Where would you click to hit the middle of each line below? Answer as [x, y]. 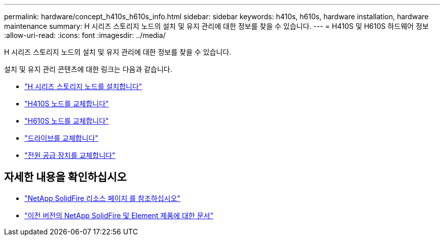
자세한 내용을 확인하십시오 [65, 177]
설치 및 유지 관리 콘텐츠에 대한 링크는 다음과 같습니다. [88, 69]
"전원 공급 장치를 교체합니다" [70, 155]
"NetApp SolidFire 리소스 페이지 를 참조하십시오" [102, 198]
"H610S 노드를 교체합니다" [67, 121]
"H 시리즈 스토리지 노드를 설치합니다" [83, 86]
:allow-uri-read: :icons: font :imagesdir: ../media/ [85, 35]
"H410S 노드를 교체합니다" [67, 104]
